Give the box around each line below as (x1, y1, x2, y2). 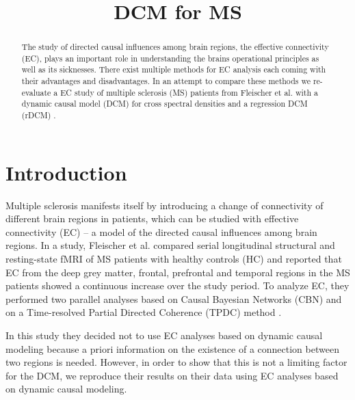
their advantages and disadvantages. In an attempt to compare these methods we (21, 75, 311, 87)
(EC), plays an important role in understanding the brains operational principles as (21, 52, 319, 64)
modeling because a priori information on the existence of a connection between (5, 341, 339, 356)
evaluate (21, 86, 51, 98)
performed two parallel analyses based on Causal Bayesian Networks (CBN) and (5, 291, 342, 306)
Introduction (5, 158, 127, 186)
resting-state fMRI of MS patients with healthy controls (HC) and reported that (5, 252, 342, 266)
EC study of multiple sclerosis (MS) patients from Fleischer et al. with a (60, 86, 318, 98)
